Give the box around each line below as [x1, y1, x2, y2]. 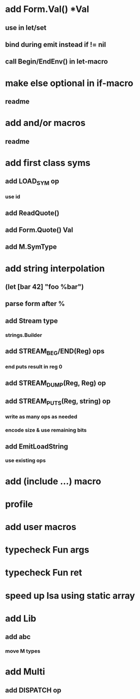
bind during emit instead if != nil [5, 40, 106, 48]
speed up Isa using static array [5, 590, 136, 601]
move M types [5, 647, 41, 654]
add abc [5, 632, 31, 641]
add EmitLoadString [5, 442, 68, 450]
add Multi [5, 666, 45, 677]
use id [5, 193, 20, 200]
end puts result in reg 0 [5, 363, 63, 370]
